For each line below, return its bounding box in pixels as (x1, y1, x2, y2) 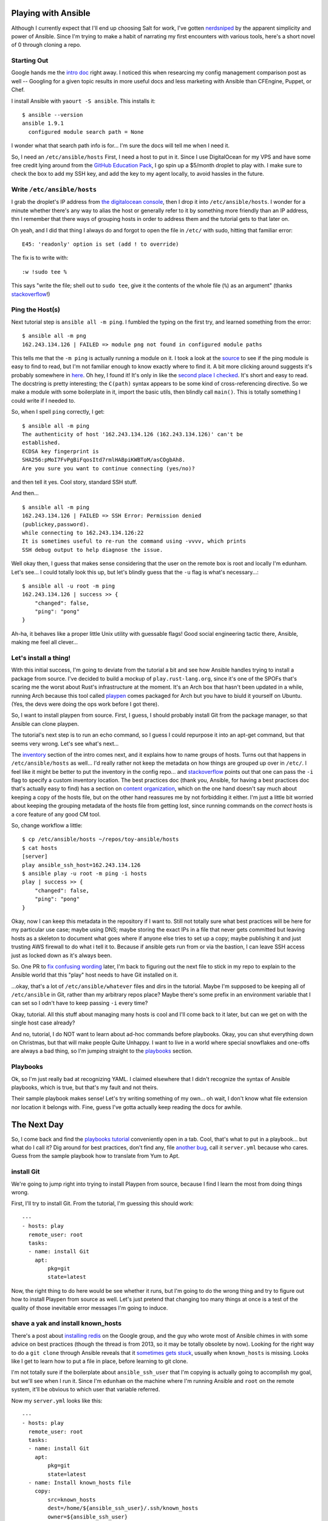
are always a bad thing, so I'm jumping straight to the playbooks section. (11, 1047, 193, 1055)
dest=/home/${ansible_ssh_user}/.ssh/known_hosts (47, 1505, 199, 1512)
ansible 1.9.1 (22, 120, 64, 127)
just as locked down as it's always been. (11, 952, 112, 959)
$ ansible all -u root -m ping (22, 582, 115, 590)
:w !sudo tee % (22, 268, 67, 275)
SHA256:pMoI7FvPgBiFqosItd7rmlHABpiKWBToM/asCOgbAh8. (22, 456, 185, 464)
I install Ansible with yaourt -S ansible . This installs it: (11, 97, 156, 105)
